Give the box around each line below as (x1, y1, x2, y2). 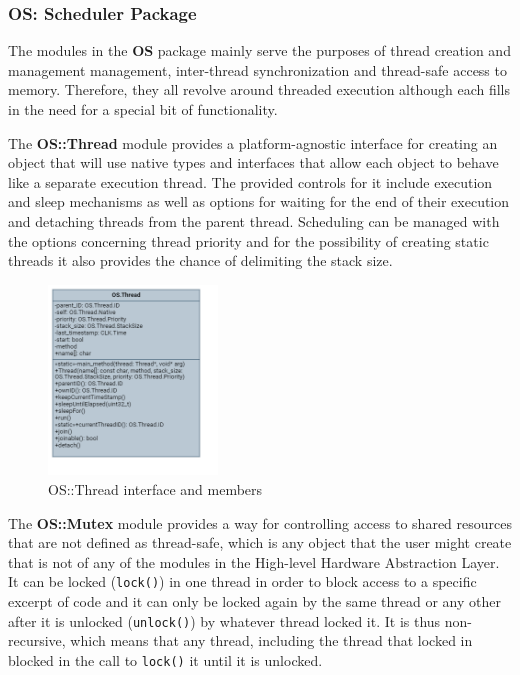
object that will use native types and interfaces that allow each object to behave (8, 152, 499, 173)
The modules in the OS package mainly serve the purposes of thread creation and (8, 40, 511, 61)
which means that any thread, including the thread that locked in (70, 630, 473, 651)
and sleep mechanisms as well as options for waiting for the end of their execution (8, 191, 510, 212)
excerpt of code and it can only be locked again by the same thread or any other (8, 591, 501, 612)
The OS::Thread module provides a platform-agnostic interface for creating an (8, 132, 498, 153)
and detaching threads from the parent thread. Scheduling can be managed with (8, 210, 500, 231)
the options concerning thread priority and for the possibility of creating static (8, 230, 489, 251)
